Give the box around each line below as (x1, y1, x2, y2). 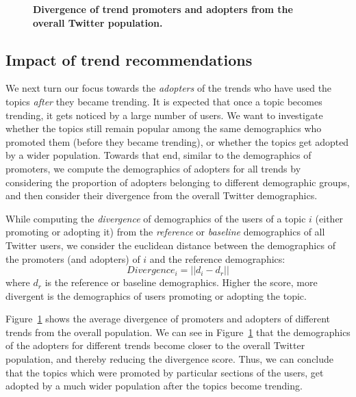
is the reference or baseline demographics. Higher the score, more (44, 275, 318, 290)
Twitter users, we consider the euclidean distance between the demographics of (5, 238, 335, 252)
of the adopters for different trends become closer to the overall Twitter (5, 338, 305, 353)
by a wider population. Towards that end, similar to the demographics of (5, 148, 311, 162)
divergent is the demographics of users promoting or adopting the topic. (5, 288, 307, 303)
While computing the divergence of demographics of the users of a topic (5, 211, 306, 225)
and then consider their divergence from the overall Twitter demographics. (5, 188, 318, 203)
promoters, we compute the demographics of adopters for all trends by (5, 161, 301, 175)
